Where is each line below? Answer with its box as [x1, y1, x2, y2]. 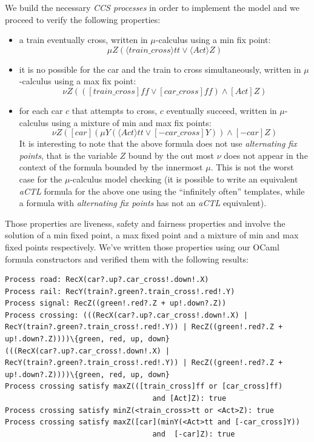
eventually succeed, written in [166, 104, 277, 116]
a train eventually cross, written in [19, 33, 148, 46]
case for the [19, 172, 62, 185]
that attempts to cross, [72, 104, 158, 116]
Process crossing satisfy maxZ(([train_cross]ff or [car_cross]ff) [5, 382, 283, 391]
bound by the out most [128, 149, 215, 161]
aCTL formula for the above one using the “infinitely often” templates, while [19, 184, 305, 197]
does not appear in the [224, 149, 308, 161]
